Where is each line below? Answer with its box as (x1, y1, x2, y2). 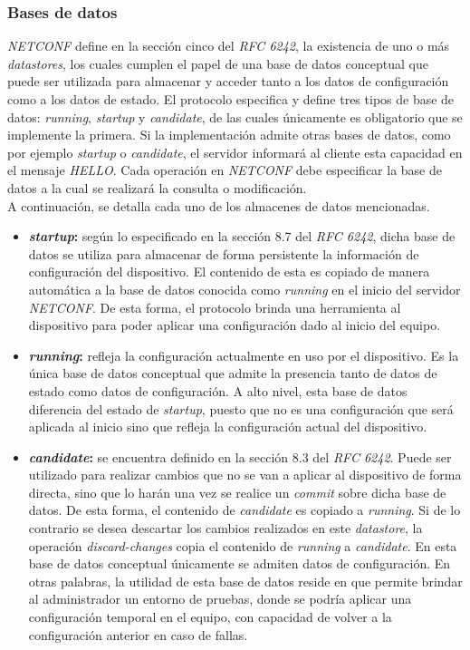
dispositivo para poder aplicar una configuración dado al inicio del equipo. (28, 315, 441, 335)
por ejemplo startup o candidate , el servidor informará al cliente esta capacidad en (7, 142, 463, 161)
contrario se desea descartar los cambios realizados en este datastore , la (28, 519, 423, 538)
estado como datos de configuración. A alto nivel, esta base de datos (28, 381, 408, 400)
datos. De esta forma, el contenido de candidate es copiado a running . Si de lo (28, 500, 461, 519)
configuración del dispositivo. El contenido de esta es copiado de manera (28, 262, 430, 281)
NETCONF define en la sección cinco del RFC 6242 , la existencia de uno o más (7, 36, 450, 55)
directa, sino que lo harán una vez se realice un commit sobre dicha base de (28, 482, 446, 501)
